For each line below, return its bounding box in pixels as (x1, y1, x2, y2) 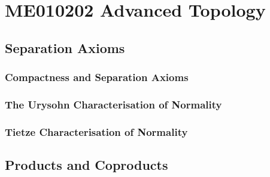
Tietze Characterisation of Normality (5, 124, 188, 139)
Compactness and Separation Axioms (5, 70, 189, 85)
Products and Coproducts (5, 156, 168, 174)
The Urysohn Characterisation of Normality (5, 97, 222, 111)
